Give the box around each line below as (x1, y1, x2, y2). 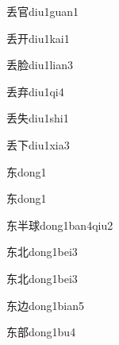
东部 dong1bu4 (6, 324, 76, 340)
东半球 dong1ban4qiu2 (6, 216, 113, 233)
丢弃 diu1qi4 (6, 83, 64, 99)
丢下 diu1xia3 (6, 136, 70, 153)
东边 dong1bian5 (6, 297, 85, 313)
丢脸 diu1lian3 (6, 56, 74, 73)
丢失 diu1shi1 (6, 110, 69, 126)
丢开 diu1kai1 (6, 29, 70, 46)
